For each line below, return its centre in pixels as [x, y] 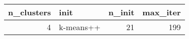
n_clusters [30, 12]
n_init [121, 12]
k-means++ [80, 27]
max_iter [162, 12]
